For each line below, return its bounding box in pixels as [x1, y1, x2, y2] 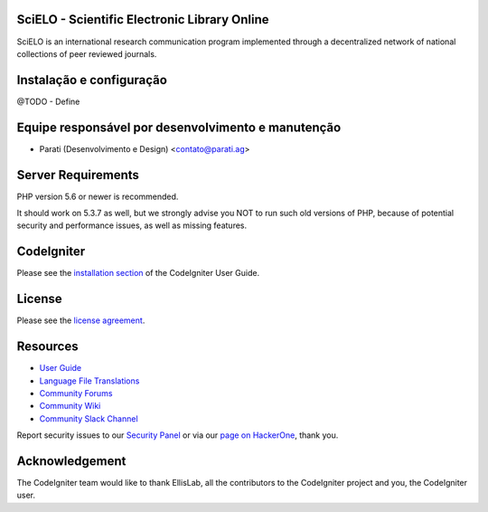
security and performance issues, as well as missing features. [16, 220, 248, 231]
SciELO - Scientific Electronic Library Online [16, 12, 270, 27]
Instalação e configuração [16, 72, 167, 88]
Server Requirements [16, 167, 140, 183]
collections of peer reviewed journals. [16, 48, 157, 59]
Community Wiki [39, 401, 101, 412]
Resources [16, 339, 79, 355]
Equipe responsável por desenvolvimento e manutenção [16, 119, 342, 135]
